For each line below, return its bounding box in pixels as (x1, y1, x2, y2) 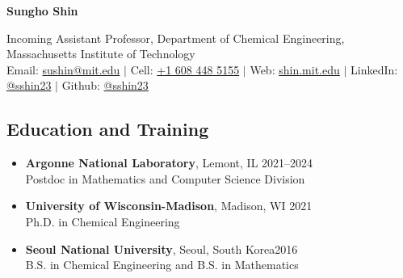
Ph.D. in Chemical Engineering (25, 213, 180, 230)
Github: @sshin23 (61, 77, 149, 94)
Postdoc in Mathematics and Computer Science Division (25, 170, 305, 187)
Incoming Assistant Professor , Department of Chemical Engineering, (6, 29, 345, 46)
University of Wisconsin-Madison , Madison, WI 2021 (25, 197, 313, 214)
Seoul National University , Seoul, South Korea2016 (25, 240, 298, 257)
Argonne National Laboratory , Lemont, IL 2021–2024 (25, 154, 313, 171)
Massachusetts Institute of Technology (6, 45, 195, 62)
